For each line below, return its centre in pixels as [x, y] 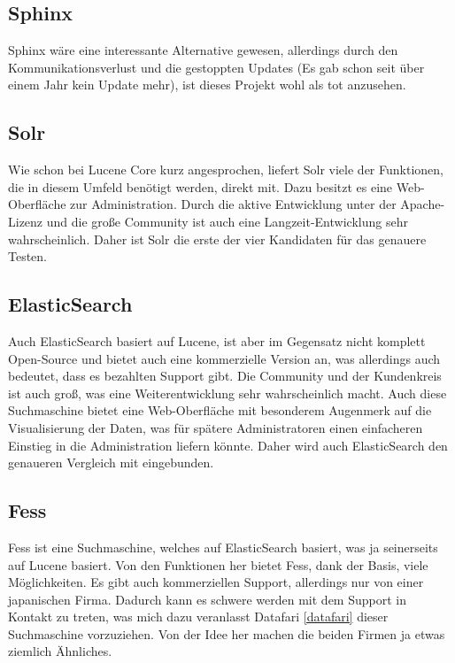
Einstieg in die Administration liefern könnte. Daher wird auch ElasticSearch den [228, 445]
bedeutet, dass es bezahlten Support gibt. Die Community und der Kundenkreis [225, 376]
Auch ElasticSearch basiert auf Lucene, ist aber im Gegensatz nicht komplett [217, 340]
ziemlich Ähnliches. [60, 651]
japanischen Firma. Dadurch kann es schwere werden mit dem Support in [207, 599]
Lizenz [26, 221]
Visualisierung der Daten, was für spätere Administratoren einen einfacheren [216, 427]
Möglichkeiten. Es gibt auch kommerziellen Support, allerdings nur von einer [216, 582]
